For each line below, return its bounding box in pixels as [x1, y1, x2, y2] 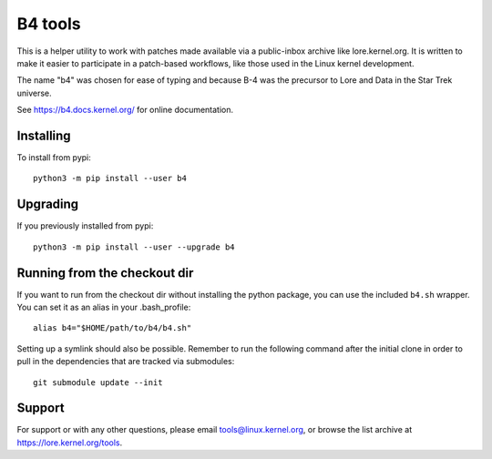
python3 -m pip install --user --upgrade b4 [33, 241, 236, 252]
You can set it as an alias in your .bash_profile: [16, 301, 191, 312]
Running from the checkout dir [16, 265, 194, 280]
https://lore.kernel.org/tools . [16, 437, 123, 448]
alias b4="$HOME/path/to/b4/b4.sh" [33, 323, 192, 333]
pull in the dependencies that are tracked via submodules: [16, 356, 235, 367]
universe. [16, 87, 52, 98]
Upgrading [16, 197, 79, 212]
